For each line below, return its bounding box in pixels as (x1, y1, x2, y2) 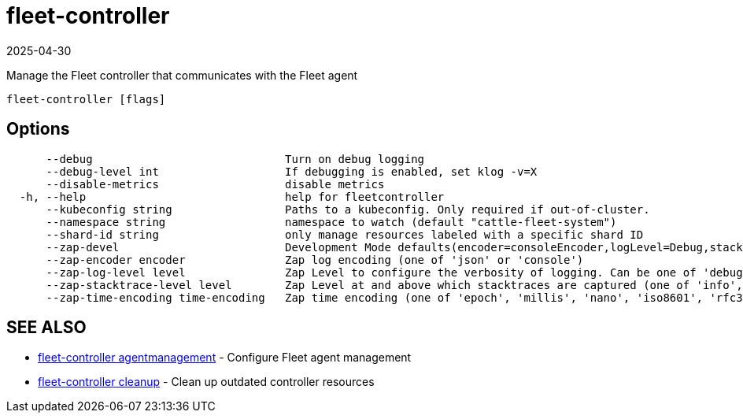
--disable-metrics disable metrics (46, 177, 385, 191)
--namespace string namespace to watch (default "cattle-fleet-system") (46, 215, 617, 228)
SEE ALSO (6, 317, 87, 338)
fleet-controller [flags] (6, 92, 166, 106)
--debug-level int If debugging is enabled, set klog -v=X (46, 165, 538, 178)
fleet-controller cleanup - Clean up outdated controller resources (38, 375, 375, 389)
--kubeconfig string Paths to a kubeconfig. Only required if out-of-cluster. (46, 202, 650, 216)
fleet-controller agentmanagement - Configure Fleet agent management (38, 350, 412, 365)
